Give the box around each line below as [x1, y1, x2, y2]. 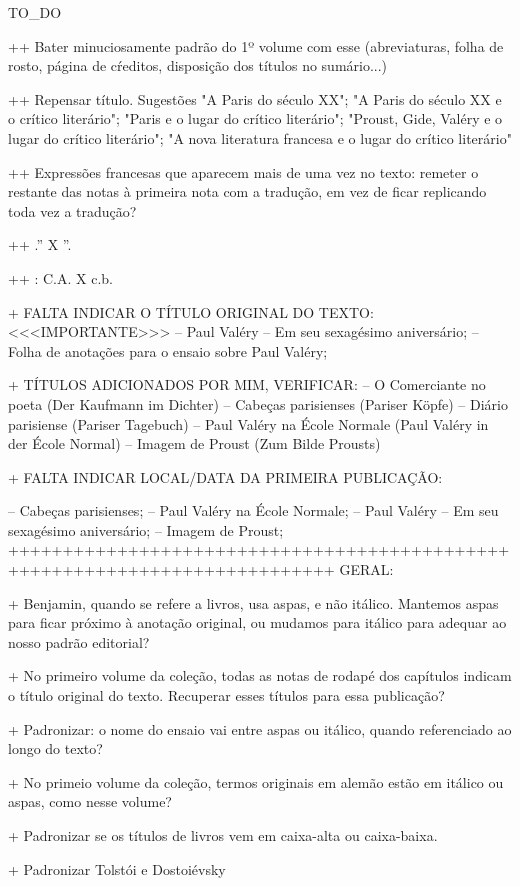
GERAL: [339, 559, 394, 580]
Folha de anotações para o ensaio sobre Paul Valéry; [8, 340, 328, 361]
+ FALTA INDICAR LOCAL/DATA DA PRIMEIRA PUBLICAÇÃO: [8, 466, 443, 487]
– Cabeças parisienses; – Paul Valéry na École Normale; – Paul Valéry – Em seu [8, 500, 499, 521]
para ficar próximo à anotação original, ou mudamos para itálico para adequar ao [8, 612, 507, 633]
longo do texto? [8, 738, 103, 759]
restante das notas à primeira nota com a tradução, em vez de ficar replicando [8, 181, 487, 202]
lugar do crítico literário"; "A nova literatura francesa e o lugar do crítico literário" [8, 127, 512, 148]
